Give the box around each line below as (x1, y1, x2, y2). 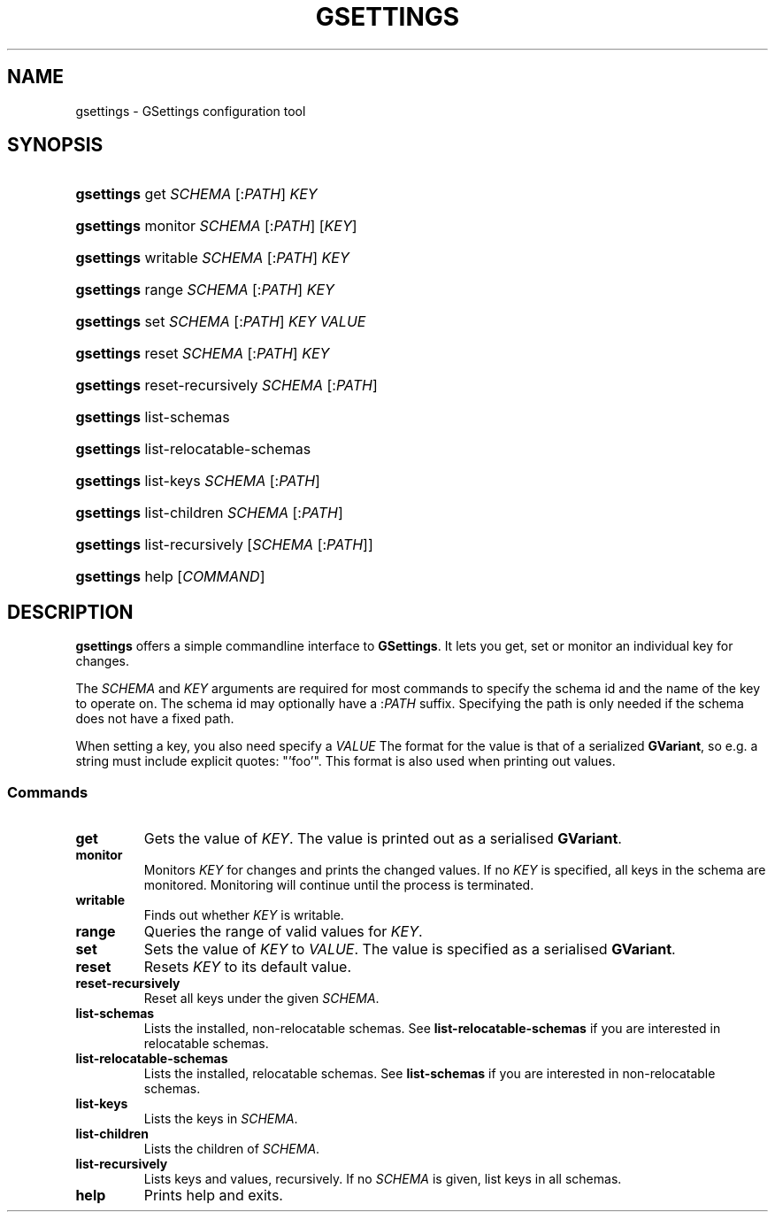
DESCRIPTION (7, 600, 134, 623)
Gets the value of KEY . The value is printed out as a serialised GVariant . (143, 829, 622, 848)
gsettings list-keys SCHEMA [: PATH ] (75, 472, 320, 490)
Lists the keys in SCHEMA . (143, 1111, 298, 1127)
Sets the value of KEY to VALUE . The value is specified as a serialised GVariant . (143, 940, 676, 959)
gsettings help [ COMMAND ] (75, 567, 265, 586)
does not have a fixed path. (75, 711, 234, 727)
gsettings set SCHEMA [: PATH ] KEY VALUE (75, 312, 366, 331)
